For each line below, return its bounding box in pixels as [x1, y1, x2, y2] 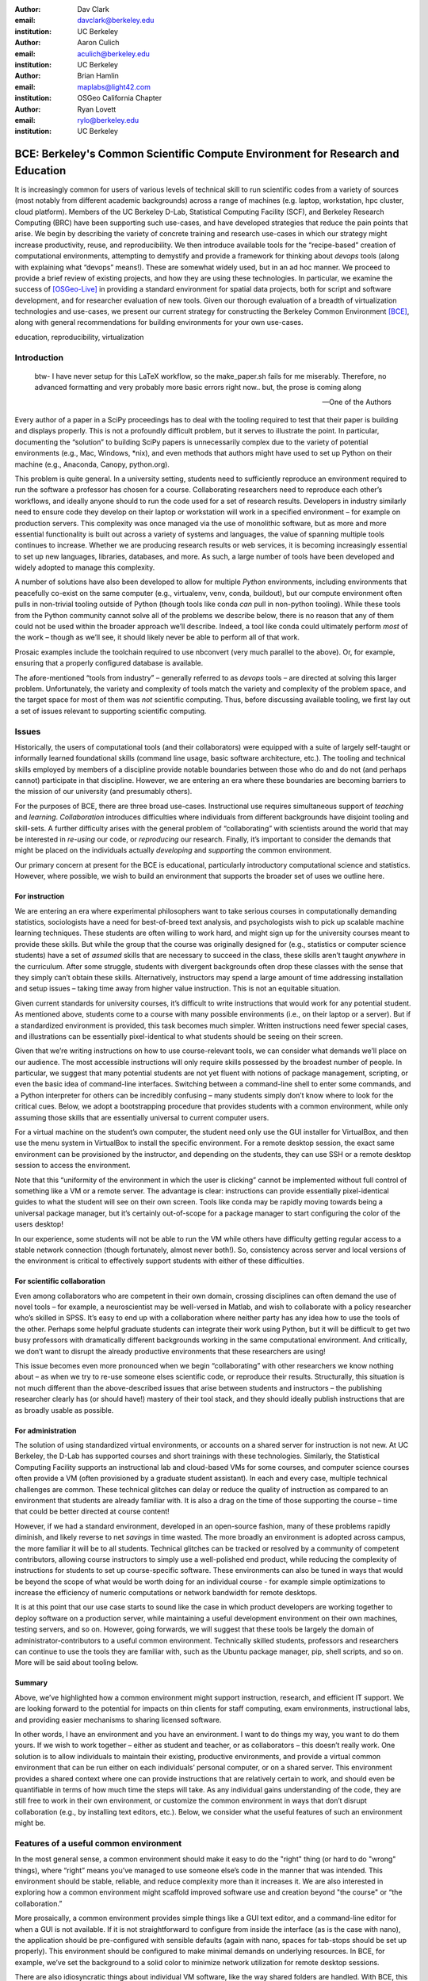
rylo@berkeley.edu [77, 115, 139, 124]
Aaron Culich [77, 38, 120, 48]
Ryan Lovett [77, 104, 117, 114]
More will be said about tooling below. [14, 1658, 139, 1667]
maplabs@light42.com [77, 82, 151, 91]
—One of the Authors [322, 397, 392, 407]
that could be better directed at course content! [14, 1506, 170, 1517]
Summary [14, 1678, 48, 1688]
